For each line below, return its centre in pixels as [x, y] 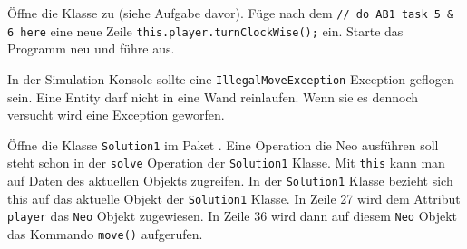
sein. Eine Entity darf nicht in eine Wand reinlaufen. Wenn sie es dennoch [213, 96]
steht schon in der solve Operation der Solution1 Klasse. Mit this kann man [226, 163]
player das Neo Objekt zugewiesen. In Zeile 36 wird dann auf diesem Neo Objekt [233, 216]
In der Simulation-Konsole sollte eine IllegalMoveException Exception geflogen [231, 78]
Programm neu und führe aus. [91, 48]
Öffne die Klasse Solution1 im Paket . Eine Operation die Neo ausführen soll [223, 144]
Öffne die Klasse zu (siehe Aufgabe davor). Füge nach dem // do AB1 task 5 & [231, 13]
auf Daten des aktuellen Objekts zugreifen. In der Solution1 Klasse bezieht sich [230, 181]
